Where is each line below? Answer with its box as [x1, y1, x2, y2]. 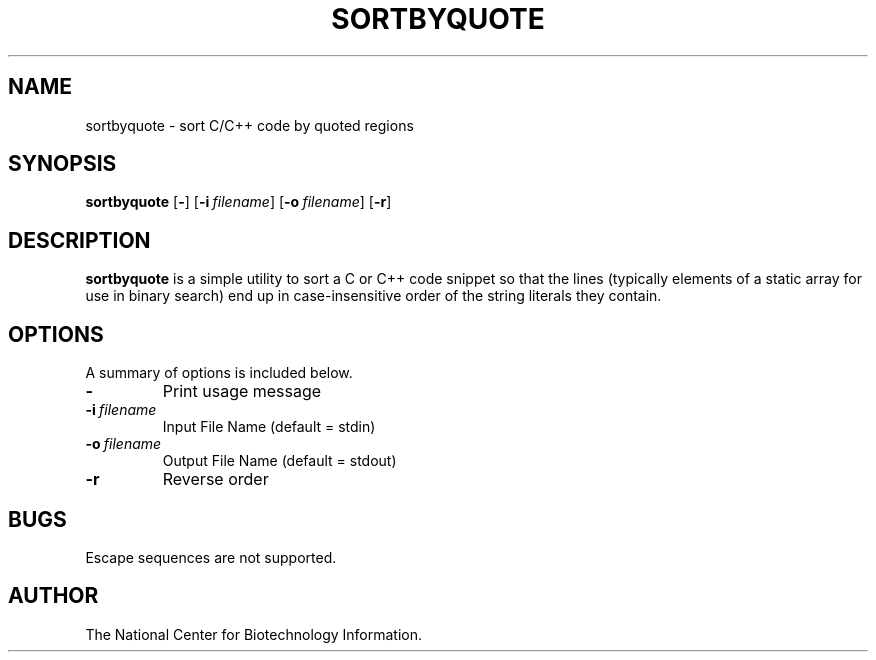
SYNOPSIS [8, 151, 117, 177]
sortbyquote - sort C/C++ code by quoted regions [85, 116, 414, 134]
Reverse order [162, 469, 269, 490]
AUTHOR [8, 583, 99, 609]
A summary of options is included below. [85, 364, 353, 382]
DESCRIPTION [8, 227, 151, 253]
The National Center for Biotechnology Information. [85, 625, 423, 643]
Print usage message [162, 381, 322, 402]
